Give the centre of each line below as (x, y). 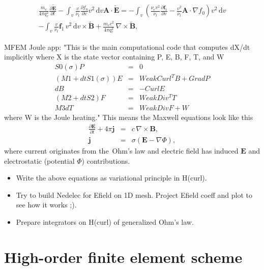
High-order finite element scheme (123, 257)
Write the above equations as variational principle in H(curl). (111, 178)
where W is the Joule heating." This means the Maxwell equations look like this (129, 117)
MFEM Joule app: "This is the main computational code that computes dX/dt (127, 47)
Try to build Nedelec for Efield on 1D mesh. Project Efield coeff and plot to (134, 194)
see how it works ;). (46, 205)
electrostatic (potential (39, 160)
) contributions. (106, 160)
